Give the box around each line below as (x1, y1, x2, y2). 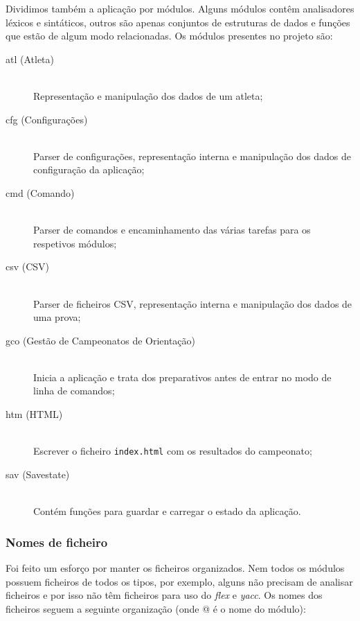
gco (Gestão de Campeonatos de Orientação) (6, 333, 196, 347)
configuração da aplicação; (33, 162, 145, 177)
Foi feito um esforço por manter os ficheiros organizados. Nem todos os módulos (6, 560, 345, 575)
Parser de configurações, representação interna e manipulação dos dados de (33, 148, 351, 163)
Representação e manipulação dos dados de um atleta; (33, 88, 263, 103)
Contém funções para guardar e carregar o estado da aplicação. (33, 504, 301, 518)
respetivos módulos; (33, 236, 117, 250)
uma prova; (33, 310, 81, 324)
